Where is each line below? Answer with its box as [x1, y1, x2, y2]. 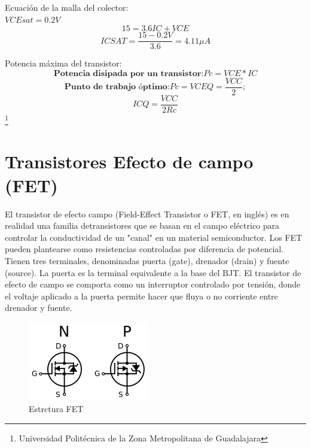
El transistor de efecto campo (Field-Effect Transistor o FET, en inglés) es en [5, 207, 289, 220]
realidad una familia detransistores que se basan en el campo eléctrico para [5, 219, 280, 232]
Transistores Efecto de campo [5, 149, 254, 174]
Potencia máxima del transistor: [5, 57, 122, 69]
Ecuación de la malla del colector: [5, 1, 129, 13]
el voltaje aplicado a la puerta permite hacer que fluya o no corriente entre [5, 289, 278, 302]
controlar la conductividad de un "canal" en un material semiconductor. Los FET [5, 231, 303, 243]
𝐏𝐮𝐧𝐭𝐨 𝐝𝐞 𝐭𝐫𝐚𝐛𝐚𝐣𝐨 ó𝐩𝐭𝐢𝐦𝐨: [64, 83, 170, 92]
